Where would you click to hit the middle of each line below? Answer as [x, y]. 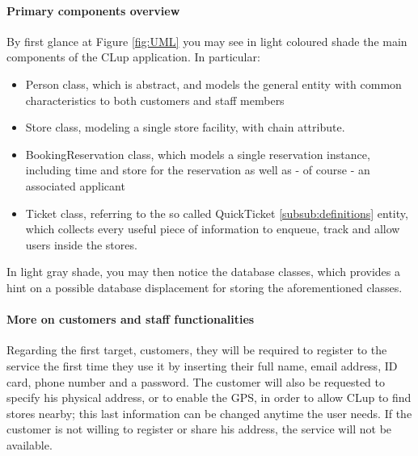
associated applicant [75, 185]
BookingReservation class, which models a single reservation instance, [198, 154]
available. [30, 444]
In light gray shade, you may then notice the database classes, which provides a [204, 272]
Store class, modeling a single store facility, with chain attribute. [185, 127]
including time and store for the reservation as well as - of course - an [198, 170]
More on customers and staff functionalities [131, 319]
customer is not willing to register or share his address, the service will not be [199, 429]
